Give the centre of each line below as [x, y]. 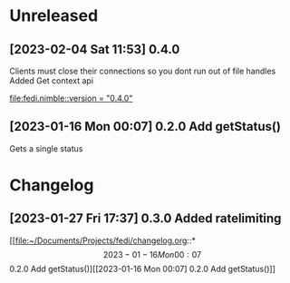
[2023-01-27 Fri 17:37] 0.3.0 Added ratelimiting [145, 219]
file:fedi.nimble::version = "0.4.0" [71, 98]
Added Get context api [51, 81]
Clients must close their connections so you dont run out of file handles [143, 71]
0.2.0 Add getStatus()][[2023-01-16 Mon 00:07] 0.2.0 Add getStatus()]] [143, 268]
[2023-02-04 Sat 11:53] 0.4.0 [95, 49]
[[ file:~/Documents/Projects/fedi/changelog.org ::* [103, 240]
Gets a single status [46, 148]
